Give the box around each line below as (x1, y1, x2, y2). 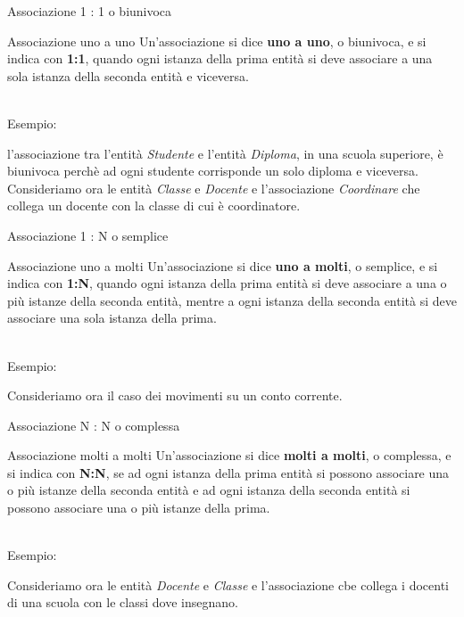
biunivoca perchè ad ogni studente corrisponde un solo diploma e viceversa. (7, 161, 418, 180)
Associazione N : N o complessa (7, 415, 180, 434)
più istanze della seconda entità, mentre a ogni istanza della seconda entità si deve (7, 291, 457, 309)
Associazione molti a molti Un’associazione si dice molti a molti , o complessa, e (7, 446, 452, 465)
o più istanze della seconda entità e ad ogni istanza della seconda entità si (7, 481, 410, 499)
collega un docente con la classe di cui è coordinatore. (7, 196, 301, 215)
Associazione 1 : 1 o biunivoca (7, 2, 172, 20)
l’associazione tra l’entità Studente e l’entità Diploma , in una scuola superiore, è (7, 144, 443, 162)
